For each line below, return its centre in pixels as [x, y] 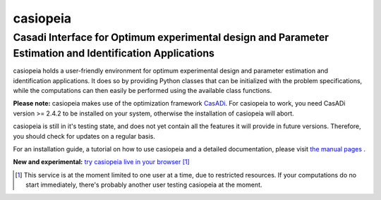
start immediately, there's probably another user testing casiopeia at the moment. [144, 185]
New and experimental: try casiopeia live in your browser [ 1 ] [101, 162]
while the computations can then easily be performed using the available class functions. [143, 91]
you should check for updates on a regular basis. [84, 136]
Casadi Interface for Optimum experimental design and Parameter [171, 37]
